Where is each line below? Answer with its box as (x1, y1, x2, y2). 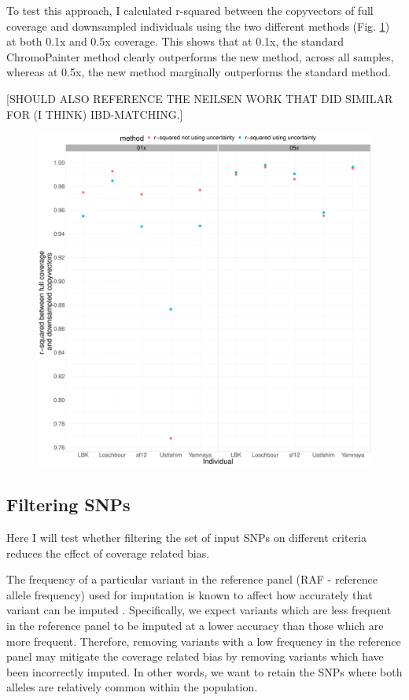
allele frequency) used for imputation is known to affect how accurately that (6, 586, 373, 602)
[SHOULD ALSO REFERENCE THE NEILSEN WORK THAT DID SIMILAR (6, 90, 393, 106)
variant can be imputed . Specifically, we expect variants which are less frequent (6, 602, 392, 618)
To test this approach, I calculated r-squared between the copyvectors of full (6, 2, 374, 18)
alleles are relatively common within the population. (6, 679, 258, 695)
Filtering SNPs (6, 492, 131, 517)
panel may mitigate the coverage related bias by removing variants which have (6, 648, 384, 665)
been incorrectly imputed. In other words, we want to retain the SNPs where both (6, 663, 403, 680)
